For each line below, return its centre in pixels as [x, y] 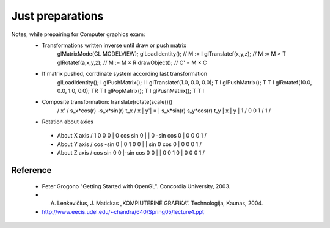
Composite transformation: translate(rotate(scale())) [107, 102]
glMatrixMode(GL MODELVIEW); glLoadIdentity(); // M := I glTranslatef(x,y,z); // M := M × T [172, 54]
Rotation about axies [68, 122]
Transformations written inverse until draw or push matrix [114, 45]
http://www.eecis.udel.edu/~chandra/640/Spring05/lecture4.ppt [123, 211]
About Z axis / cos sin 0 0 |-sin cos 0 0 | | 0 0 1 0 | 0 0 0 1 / [131, 153]
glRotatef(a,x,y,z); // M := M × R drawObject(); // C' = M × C [132, 62]
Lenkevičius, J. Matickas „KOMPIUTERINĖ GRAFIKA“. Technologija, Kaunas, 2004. [160, 203]
